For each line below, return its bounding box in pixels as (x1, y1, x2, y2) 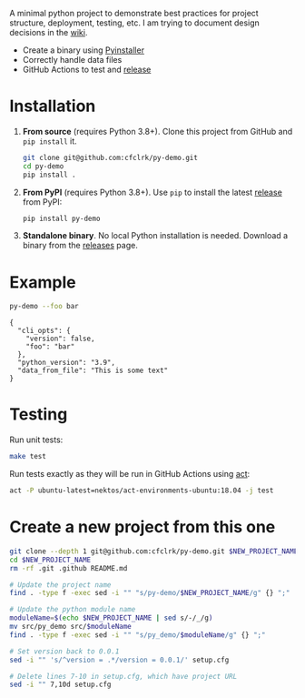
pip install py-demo (22, 214, 101, 223)
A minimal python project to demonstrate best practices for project (9, 8, 259, 18)
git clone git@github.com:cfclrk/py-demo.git (22, 153, 198, 162)
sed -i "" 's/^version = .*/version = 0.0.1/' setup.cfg (9, 655, 230, 664)
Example (9, 272, 76, 292)
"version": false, (25, 334, 95, 344)
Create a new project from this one (9, 517, 276, 538)
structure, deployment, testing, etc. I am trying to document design (9, 17, 261, 28)
